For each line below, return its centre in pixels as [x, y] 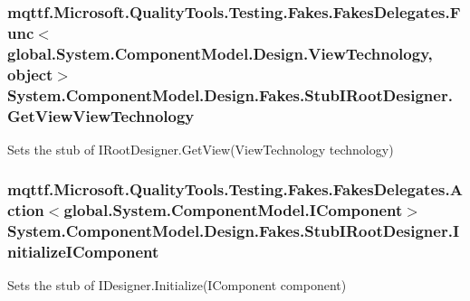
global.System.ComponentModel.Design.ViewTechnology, [220, 53]
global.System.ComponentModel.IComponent [233, 210]
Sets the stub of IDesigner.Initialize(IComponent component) [177, 285]
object [30, 74]
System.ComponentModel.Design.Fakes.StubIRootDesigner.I [234, 231]
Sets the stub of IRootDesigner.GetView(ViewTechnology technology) [201, 149]
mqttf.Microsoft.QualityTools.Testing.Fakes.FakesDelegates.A [235, 189]
